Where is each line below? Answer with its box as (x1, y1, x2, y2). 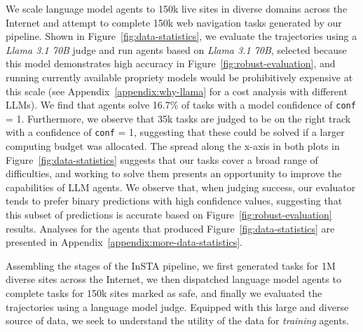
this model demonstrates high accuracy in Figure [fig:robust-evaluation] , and (6, 56, 336, 71)
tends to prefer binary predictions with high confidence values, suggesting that (6, 193, 343, 208)
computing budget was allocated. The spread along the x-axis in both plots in (6, 139, 340, 153)
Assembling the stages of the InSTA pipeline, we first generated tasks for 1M (6, 258, 336, 272)
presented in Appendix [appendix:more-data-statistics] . (6, 235, 243, 249)
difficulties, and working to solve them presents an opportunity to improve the (6, 166, 342, 181)
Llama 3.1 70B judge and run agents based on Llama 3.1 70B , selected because (6, 42, 347, 57)
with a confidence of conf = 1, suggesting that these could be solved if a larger (6, 125, 345, 139)
